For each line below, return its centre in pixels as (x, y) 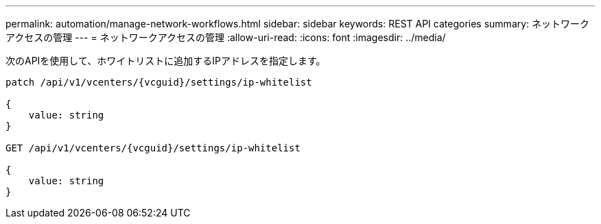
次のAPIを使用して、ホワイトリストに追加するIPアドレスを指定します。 (166, 61)
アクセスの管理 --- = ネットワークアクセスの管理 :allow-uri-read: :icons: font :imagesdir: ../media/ (226, 37)
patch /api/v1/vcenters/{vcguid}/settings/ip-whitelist (159, 82)
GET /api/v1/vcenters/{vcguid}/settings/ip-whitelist (153, 148)
